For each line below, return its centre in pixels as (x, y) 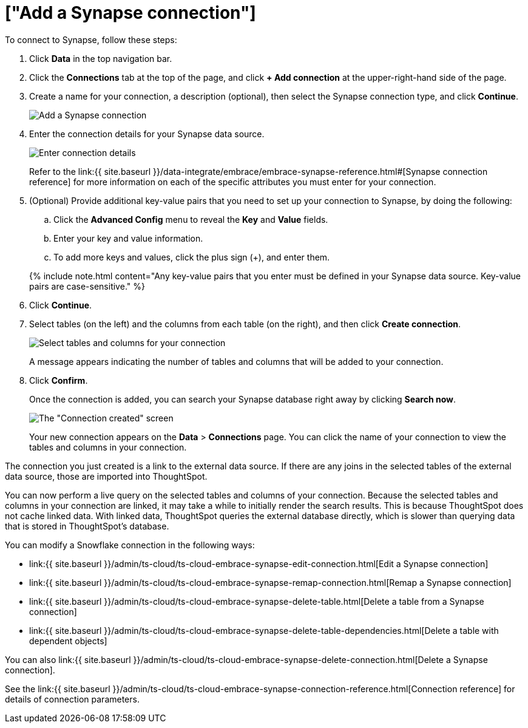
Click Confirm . (59, 380)
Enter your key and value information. (128, 238)
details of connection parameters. (72, 699)
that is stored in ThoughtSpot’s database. (87, 526)
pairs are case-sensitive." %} (87, 286)
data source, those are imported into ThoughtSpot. (106, 476)
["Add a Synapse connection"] (130, 13)
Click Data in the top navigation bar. (101, 58)
